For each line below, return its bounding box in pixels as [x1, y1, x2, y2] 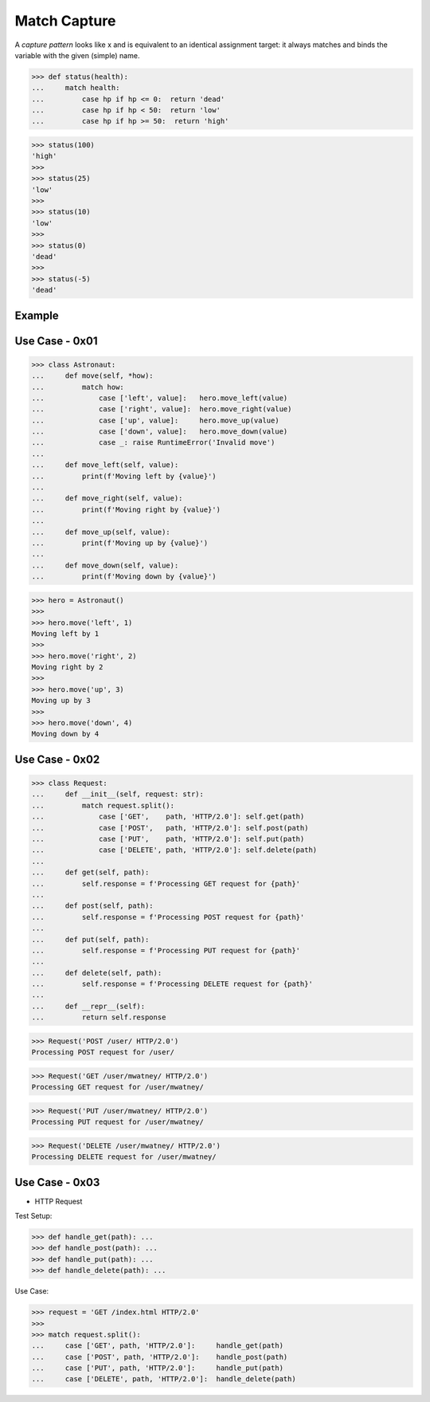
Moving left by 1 [31, 629, 100, 638]
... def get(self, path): [31, 868, 150, 877]
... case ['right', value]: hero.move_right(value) [31, 405, 292, 414]
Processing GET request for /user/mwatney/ [31, 1082, 205, 1092]
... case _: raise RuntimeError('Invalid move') [31, 438, 276, 447]
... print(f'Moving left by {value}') [31, 471, 217, 481]
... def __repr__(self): [31, 1001, 146, 1011]
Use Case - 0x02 [14, 752, 100, 766]
